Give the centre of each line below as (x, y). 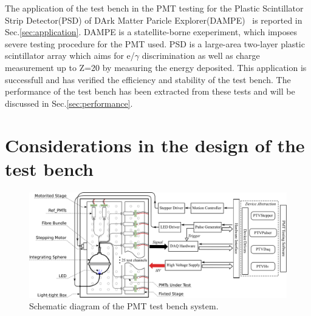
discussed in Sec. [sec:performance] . (69, 103)
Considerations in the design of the (155, 145)
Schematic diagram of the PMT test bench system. (124, 306)
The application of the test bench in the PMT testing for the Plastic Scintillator (154, 8)
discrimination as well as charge (201, 55)
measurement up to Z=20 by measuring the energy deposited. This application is (156, 67)
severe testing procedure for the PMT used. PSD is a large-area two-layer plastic (155, 43)
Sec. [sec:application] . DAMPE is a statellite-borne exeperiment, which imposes (151, 32)
